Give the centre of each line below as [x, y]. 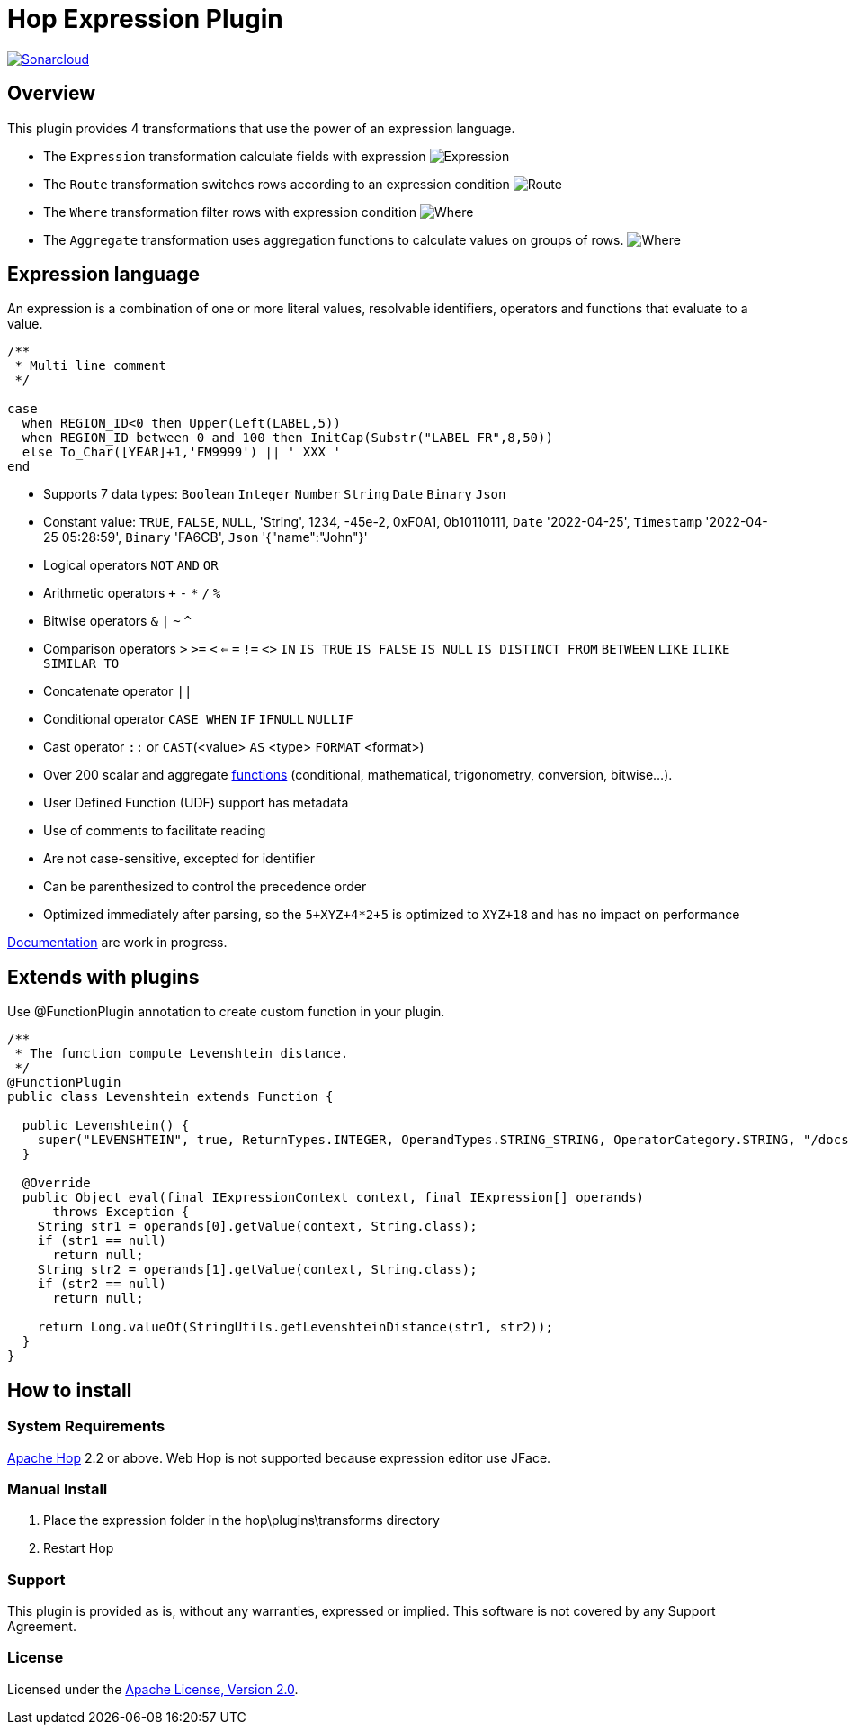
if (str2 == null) [102, 1284]
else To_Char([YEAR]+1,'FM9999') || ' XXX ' [181, 452]
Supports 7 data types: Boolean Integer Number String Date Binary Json [275, 494]
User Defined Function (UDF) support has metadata [196, 803]
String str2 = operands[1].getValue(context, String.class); [257, 1270]
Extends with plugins [103, 977]
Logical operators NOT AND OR [131, 565]
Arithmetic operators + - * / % [132, 593]
